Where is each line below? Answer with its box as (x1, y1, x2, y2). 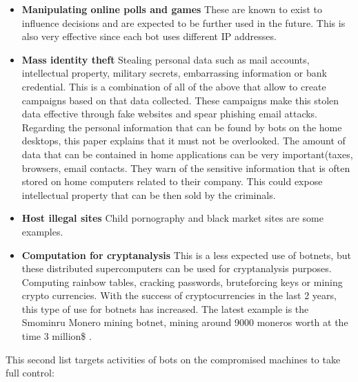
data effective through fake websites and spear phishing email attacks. (21, 106, 318, 121)
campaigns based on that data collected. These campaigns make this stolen (21, 93, 339, 107)
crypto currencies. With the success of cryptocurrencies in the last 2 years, (21, 288, 337, 303)
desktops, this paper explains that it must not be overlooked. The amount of (21, 133, 346, 148)
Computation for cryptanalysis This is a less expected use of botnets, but (21, 247, 351, 262)
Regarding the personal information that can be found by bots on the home (21, 120, 342, 134)
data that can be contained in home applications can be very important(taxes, (21, 146, 353, 161)
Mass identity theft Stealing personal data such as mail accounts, (21, 52, 310, 66)
